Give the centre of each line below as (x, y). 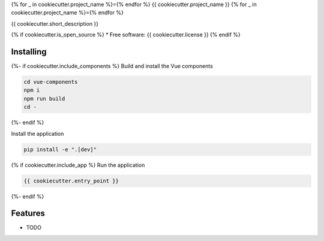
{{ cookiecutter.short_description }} (55, 23)
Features (28, 213)
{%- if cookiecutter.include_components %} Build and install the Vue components (112, 66)
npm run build (44, 98)
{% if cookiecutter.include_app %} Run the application (78, 165)
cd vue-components (51, 82)
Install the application (37, 133)
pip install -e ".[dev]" (60, 149)
